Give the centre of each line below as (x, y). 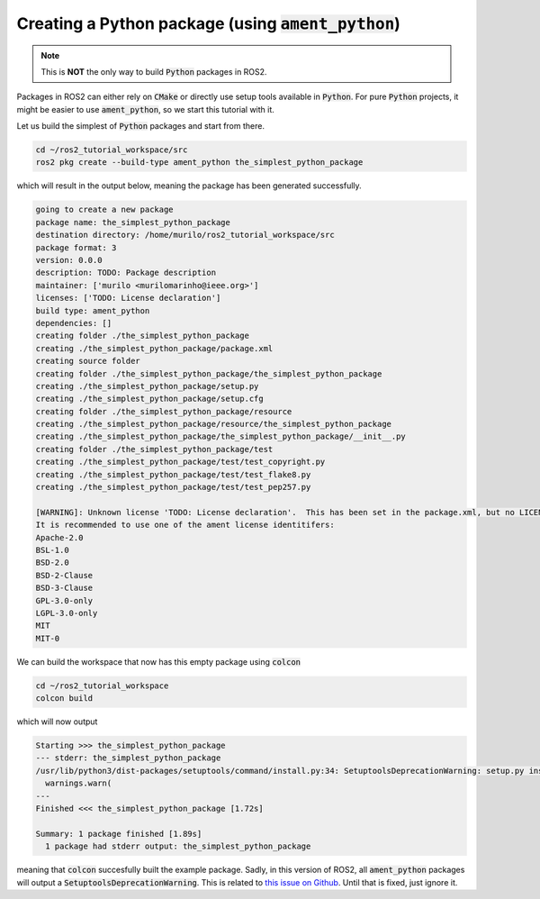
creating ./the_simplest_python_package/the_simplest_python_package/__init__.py (221, 436)
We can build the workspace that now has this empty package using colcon (159, 661)
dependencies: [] (74, 323)
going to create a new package (105, 210)
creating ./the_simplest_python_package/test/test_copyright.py (180, 462)
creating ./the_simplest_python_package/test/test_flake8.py (173, 474)
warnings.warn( (79, 783)
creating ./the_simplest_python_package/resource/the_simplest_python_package (213, 424)
